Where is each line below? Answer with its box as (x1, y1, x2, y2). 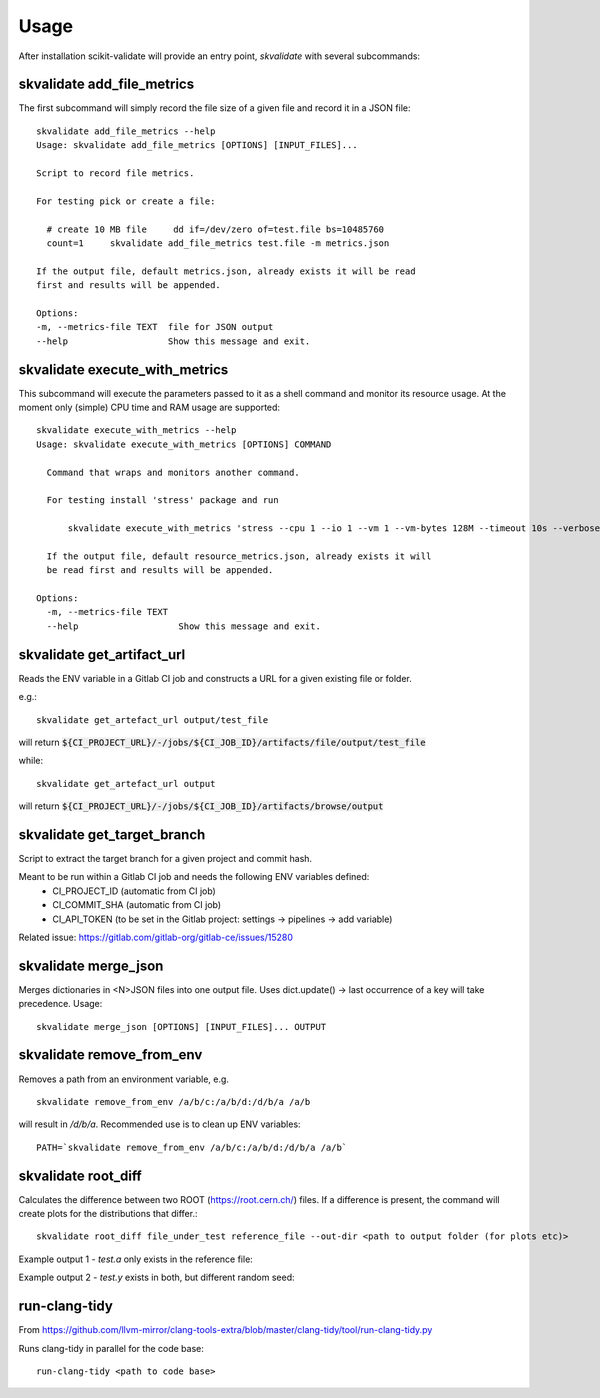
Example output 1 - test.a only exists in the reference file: (18, 1253, 254, 1265)
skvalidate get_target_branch (18, 826, 206, 843)
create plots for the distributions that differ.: (18, 1208, 198, 1220)
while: (18, 755, 44, 767)
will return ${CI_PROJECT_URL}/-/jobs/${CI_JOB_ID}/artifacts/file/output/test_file (18, 736, 426, 748)
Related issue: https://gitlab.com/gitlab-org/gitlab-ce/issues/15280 (18, 931, 294, 943)
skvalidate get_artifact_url (18, 646, 186, 663)
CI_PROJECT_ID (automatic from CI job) (52, 885, 217, 897)
